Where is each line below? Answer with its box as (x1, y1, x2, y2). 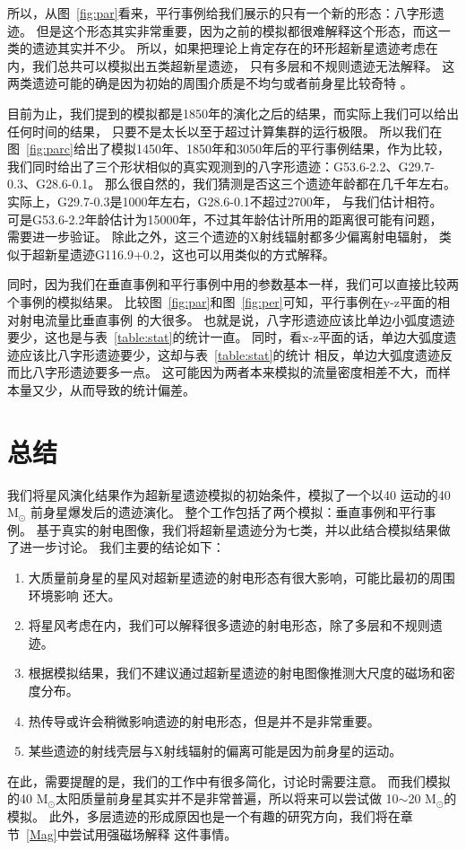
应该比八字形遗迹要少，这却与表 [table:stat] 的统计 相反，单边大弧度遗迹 (19, 345, 441, 364)
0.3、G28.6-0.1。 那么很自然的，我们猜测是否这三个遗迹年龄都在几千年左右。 (7, 174, 456, 193)
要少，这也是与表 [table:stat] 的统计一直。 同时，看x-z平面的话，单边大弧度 (7, 328, 444, 346)
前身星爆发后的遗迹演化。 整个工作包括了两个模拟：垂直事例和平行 (30, 503, 424, 521)
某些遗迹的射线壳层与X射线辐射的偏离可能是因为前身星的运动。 (28, 741, 402, 760)
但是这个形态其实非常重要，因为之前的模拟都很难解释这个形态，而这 (36, 21, 438, 39)
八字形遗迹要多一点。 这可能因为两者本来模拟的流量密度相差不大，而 (31, 363, 438, 381)
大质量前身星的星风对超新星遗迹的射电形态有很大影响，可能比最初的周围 (28, 567, 455, 586)
